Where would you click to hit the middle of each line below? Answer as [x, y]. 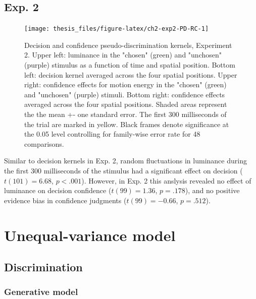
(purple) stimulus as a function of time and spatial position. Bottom [130, 65]
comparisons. [44, 143]
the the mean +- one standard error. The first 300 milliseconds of [125, 114]
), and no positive [212, 190]
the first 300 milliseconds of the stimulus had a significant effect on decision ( [123, 170]
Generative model [41, 292]
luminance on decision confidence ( [58, 190]
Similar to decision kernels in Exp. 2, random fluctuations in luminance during [125, 161]
